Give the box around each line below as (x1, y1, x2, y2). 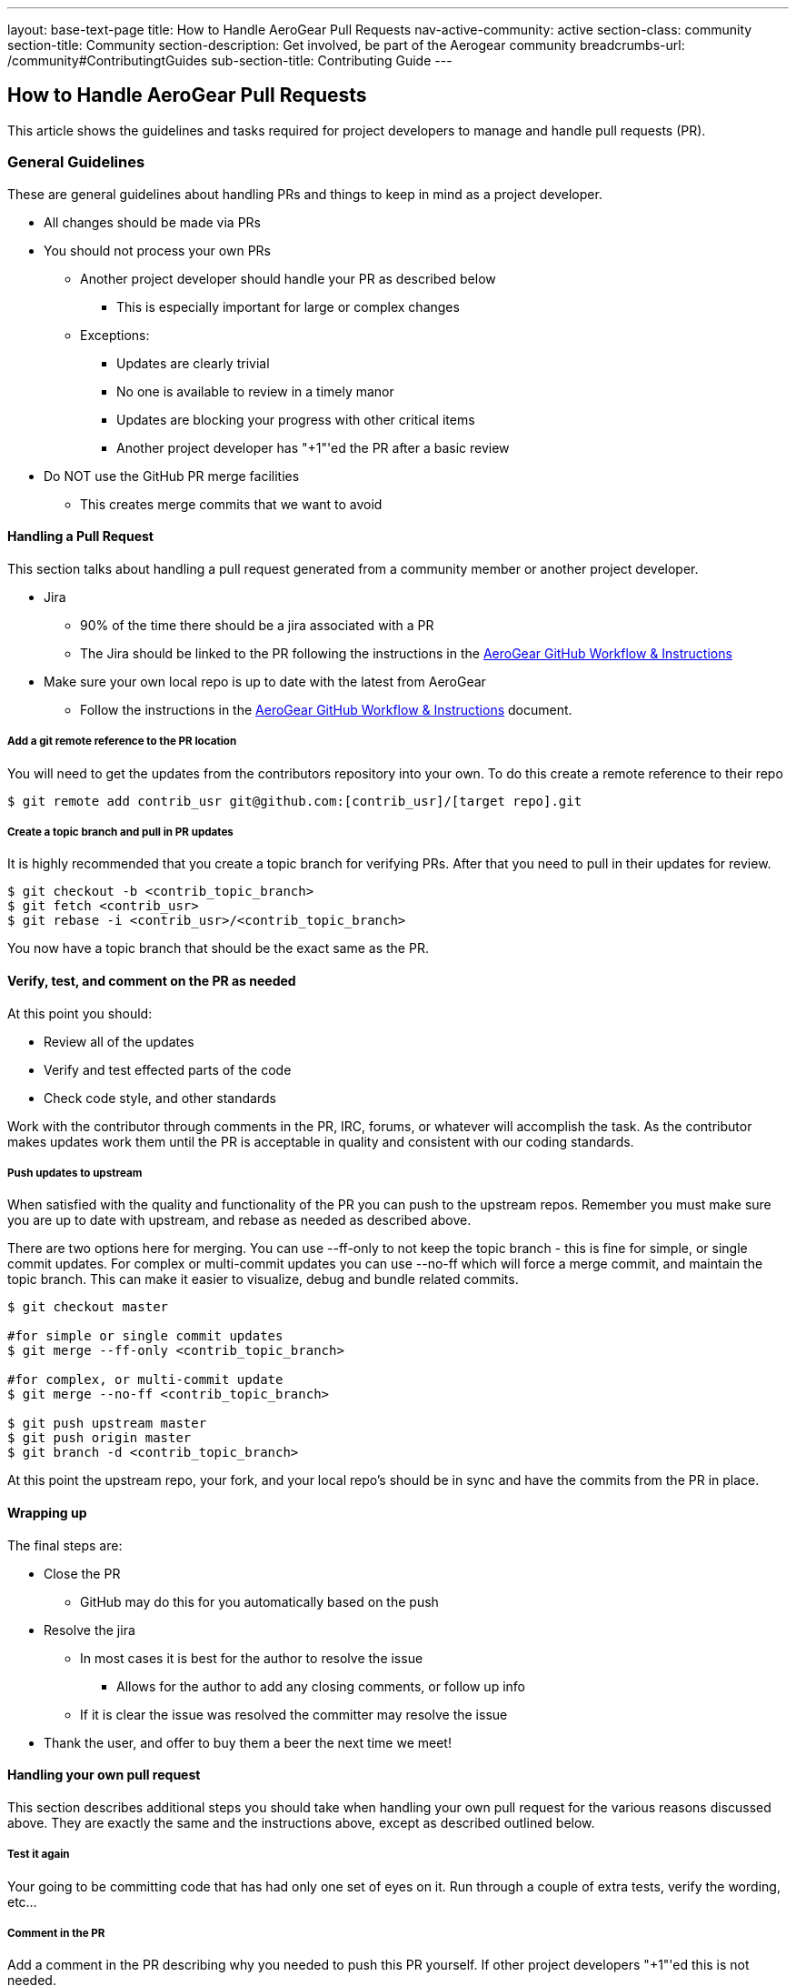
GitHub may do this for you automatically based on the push (80, 1593, 439, 1610)
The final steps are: (7, 1537, 123, 1553)
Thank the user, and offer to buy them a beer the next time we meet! (44, 1734, 452, 1750)
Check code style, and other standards (44, 1089, 276, 1106)
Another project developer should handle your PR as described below (80, 270, 496, 286)
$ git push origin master (7, 1430, 192, 1446)
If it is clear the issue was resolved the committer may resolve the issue (80, 1706, 508, 1722)
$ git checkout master (7, 1299, 169, 1315)
